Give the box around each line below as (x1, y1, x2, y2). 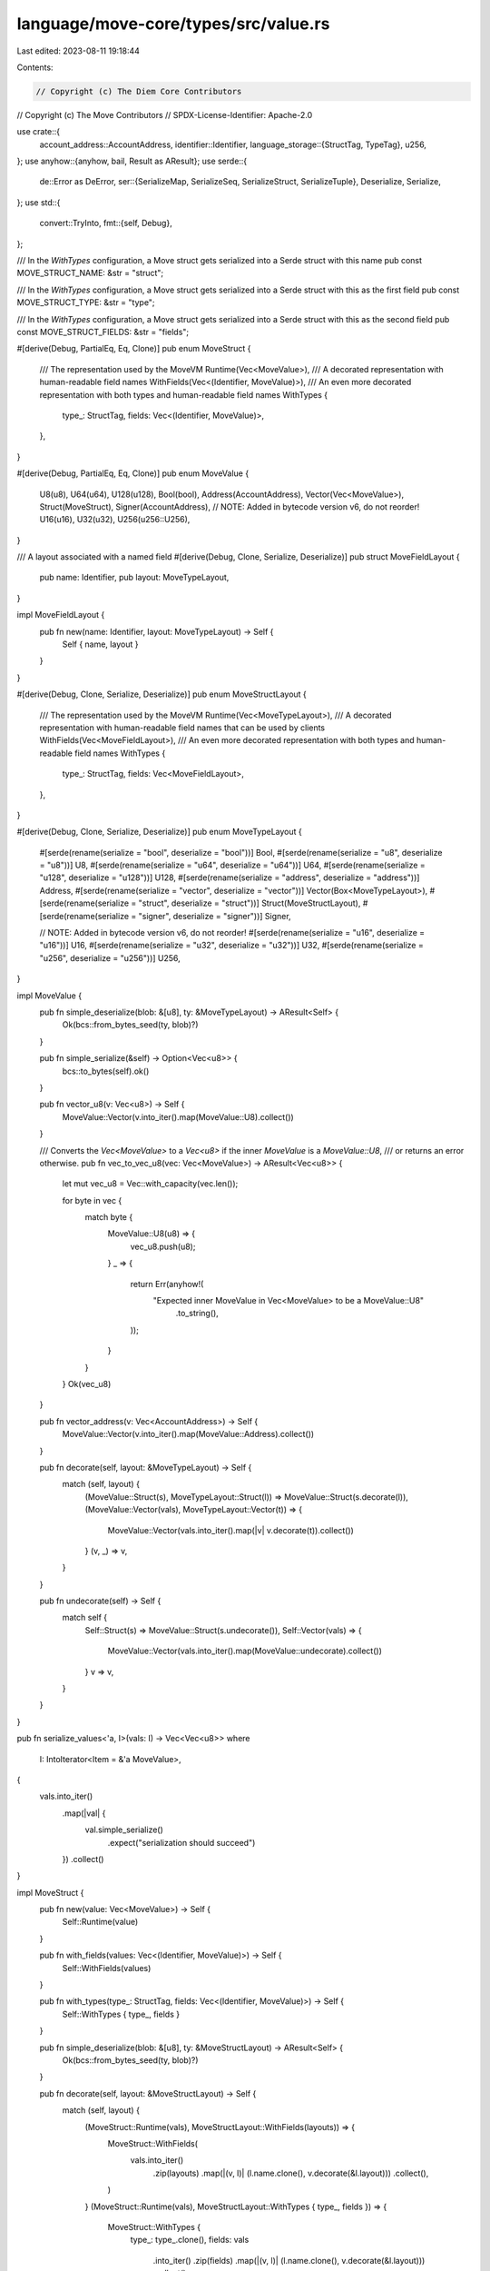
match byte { (84, 1212, 133, 1223)
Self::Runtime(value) (62, 1917, 139, 1928)
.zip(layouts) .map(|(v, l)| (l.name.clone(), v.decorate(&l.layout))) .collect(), (152, 2167, 429, 2178)
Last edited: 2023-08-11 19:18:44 (16, 45, 141, 56)
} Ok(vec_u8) (62, 1378, 112, 1389)
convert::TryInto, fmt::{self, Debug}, (39, 218, 172, 229)
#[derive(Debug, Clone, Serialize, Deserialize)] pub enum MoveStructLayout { (16, 689, 308, 699)
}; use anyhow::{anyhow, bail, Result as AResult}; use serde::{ (16, 155, 248, 167)
